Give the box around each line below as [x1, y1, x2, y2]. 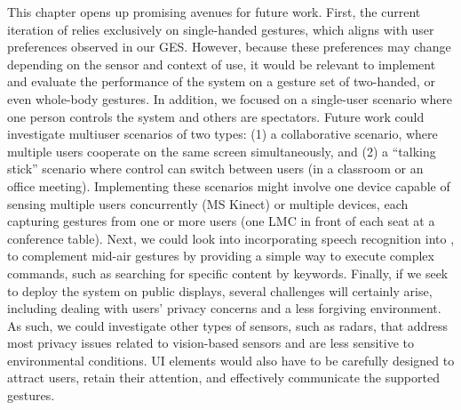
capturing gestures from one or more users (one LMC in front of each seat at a [7, 212, 435, 230]
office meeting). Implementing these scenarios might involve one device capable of [7, 176, 450, 195]
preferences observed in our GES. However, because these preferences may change [7, 37, 451, 56]
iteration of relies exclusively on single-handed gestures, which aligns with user [7, 20, 434, 38]
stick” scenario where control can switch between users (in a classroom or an [7, 159, 424, 178]
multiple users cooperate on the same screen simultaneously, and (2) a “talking [7, 141, 436, 160]
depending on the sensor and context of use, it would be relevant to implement [7, 54, 436, 73]
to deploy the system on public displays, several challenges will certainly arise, [7, 281, 433, 300]
